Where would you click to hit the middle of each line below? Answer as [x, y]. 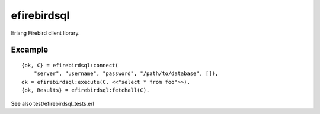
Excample [30, 50]
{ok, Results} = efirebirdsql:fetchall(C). [86, 90]
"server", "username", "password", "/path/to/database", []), [126, 74]
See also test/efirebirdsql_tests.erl [52, 103]
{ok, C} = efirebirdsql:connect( [70, 65]
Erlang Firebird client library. [45, 33]
